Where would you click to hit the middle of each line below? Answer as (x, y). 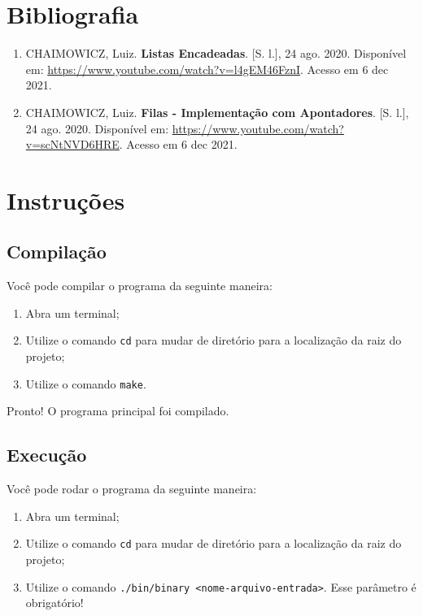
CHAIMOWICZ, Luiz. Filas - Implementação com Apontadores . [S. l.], (217, 112)
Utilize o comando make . (86, 383)
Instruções (66, 200)
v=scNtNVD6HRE (72, 144)
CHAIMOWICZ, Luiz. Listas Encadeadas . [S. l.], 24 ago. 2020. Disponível (216, 53)
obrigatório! (55, 603)
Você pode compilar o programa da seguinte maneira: (140, 286)
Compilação (57, 252)
